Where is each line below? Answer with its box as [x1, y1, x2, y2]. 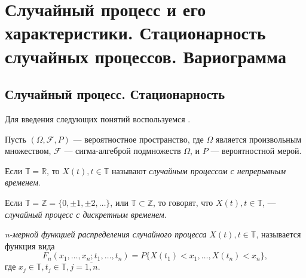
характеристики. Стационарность [5, 20, 266, 45]
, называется [256, 228, 301, 240]
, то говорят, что [153, 196, 213, 208]
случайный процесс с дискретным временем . [5, 208, 167, 220]
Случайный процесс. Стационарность [5, 85, 225, 103]
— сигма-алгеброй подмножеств [64, 144, 181, 157]
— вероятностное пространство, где [73, 132, 204, 145]
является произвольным [215, 132, 302, 145]
